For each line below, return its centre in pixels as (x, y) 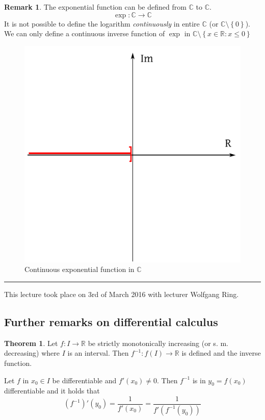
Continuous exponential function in (79, 269)
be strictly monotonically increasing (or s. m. (158, 343)
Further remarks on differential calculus (111, 321)
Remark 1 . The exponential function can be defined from (95, 7)
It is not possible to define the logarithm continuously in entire (102, 23)
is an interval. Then (98, 353)
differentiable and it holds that (52, 391)
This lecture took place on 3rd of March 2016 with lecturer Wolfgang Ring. (122, 294)
